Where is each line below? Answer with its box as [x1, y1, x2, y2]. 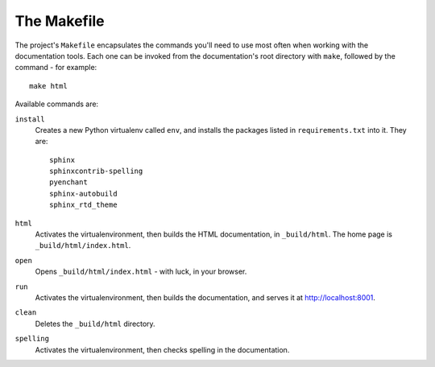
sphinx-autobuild [49, 189, 118, 198]
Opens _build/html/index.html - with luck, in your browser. [35, 266, 247, 277]
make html [29, 81, 68, 90]
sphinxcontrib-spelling [49, 167, 143, 176]
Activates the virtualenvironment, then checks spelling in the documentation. [35, 344, 290, 354]
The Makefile [14, 12, 105, 30]
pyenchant [49, 178, 88, 187]
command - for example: [14, 63, 97, 72]
